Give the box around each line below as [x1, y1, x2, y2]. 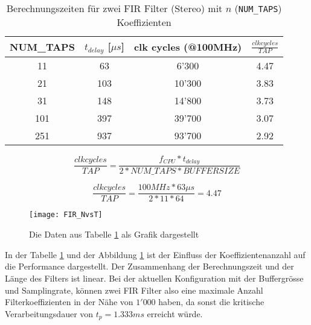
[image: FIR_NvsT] [29, 210, 103, 219]
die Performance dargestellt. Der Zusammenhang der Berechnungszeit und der [5, 260, 294, 273]
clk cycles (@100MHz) [133, 39, 242, 54]
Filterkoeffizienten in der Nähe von [5, 295, 133, 308]
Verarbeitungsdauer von [5, 307, 94, 320]
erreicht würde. [147, 307, 203, 320]
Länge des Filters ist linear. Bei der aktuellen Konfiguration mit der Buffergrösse [5, 271, 304, 284]
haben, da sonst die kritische [158, 295, 265, 308]
